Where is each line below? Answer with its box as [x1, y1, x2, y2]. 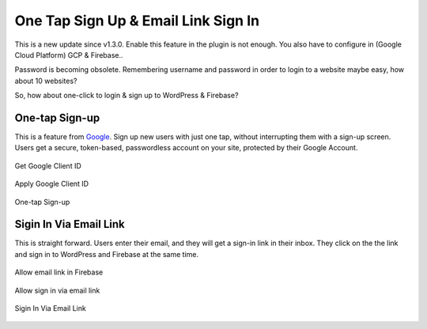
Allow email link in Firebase [14, 267, 104, 277]
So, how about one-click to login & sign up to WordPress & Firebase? [14, 91, 239, 100]
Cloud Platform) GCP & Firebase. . [14, 50, 123, 59]
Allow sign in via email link [14, 286, 100, 295]
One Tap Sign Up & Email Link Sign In [14, 12, 260, 29]
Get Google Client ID [14, 161, 82, 170]
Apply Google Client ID [14, 179, 89, 189]
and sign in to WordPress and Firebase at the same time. [14, 249, 199, 259]
